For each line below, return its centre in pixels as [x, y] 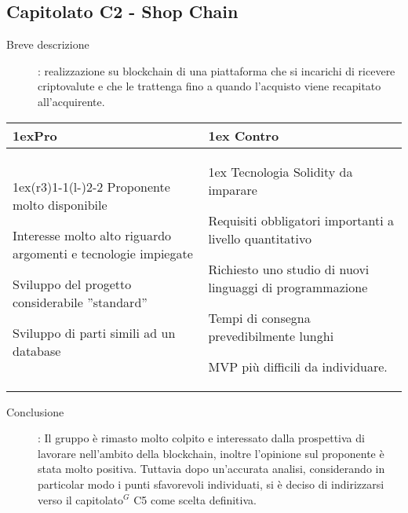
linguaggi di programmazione [288, 287]
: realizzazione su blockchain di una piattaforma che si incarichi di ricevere [217, 70]
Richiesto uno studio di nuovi [289, 269]
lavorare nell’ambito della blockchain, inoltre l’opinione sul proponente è [211, 453]
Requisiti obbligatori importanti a [301, 220]
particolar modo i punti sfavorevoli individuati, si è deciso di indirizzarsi [211, 484]
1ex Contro [244, 135]
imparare [233, 189]
